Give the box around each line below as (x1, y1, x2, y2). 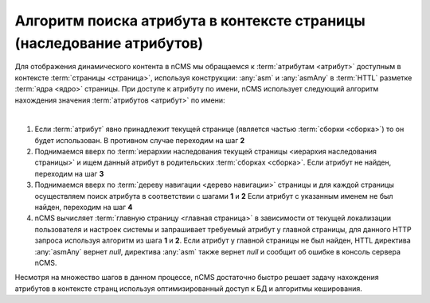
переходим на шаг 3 (34, 169, 104, 178)
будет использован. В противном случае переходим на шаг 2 (34, 135, 245, 145)
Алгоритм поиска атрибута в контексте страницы (14, 12, 365, 29)
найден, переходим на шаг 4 (34, 203, 133, 212)
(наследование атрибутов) (14, 34, 204, 52)
